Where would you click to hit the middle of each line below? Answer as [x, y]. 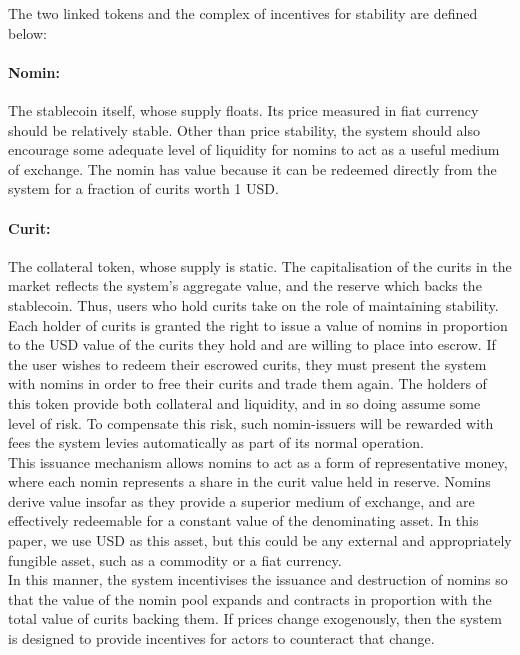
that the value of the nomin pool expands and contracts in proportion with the [250, 598]
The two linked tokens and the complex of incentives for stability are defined [243, 13]
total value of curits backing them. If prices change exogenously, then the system [255, 618]
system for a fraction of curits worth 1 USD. [143, 188]
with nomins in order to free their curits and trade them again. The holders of [247, 383]
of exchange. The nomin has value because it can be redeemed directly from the [252, 168]
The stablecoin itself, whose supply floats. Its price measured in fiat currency [243, 109]
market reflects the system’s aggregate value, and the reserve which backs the [245, 285]
